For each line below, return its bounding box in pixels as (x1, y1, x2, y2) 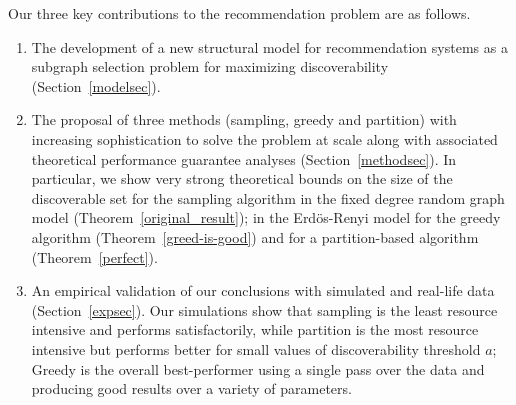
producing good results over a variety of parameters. (31, 378, 352, 399)
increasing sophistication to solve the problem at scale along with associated (31, 128, 498, 149)
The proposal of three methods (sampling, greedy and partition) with (31, 109, 457, 130)
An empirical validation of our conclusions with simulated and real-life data (31, 280, 495, 301)
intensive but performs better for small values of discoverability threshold (31, 338, 481, 359)
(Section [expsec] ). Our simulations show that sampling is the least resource (31, 299, 498, 320)
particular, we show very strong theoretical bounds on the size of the (31, 168, 453, 189)
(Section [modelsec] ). (31, 75, 161, 96)
